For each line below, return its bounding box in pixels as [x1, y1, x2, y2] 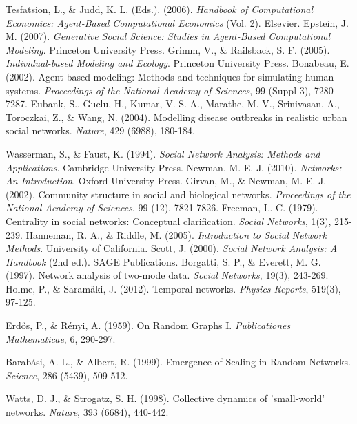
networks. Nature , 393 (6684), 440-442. [6, 405, 169, 419]
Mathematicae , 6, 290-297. [6, 331, 116, 346]
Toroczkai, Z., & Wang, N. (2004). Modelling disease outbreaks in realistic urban [6, 109, 347, 124]
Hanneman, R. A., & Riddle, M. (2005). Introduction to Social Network [25, 227, 327, 242]
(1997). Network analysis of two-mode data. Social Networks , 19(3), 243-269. [6, 268, 329, 282]
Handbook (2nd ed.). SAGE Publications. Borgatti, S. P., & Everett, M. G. [6, 254, 321, 268]
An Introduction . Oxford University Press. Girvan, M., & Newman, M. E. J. [6, 173, 327, 188]
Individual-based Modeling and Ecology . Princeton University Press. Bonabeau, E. [6, 56, 349, 70]
